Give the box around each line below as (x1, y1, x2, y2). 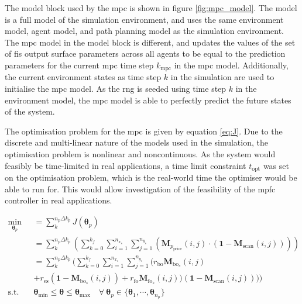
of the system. (5, 105, 55, 118)
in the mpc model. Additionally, (174, 58, 289, 71)
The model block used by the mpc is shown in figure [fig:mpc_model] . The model (5, 2, 297, 13)
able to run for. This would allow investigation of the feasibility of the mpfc (5, 182, 276, 195)
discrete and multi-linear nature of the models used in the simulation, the (5, 136, 268, 148)
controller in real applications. (5, 194, 112, 206)
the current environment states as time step (5, 71, 162, 83)
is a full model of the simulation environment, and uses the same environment (5, 13, 284, 25)
